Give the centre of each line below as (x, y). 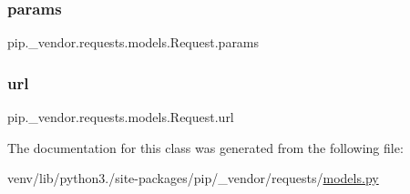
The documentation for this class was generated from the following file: (205, 147)
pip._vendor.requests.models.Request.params (133, 42)
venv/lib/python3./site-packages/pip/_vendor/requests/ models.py (193, 178)
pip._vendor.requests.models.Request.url (121, 117)
